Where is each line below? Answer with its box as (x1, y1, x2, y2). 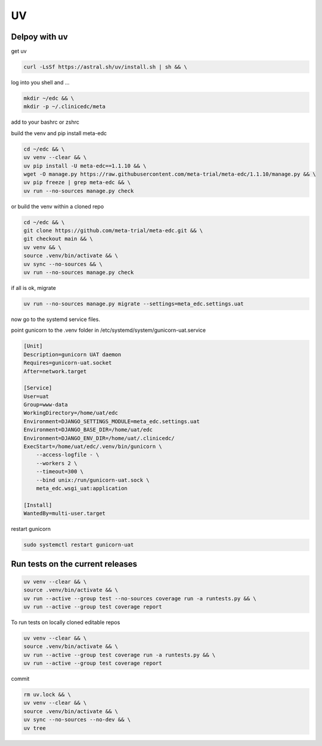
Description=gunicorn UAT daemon (23, 351, 122, 358)
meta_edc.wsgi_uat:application (36, 485, 128, 491)
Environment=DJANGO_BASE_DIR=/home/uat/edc (23, 426, 153, 433)
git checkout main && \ (23, 236, 94, 242)
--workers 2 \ (36, 460, 78, 466)
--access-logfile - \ (36, 451, 100, 458)
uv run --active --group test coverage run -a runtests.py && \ (23, 652, 216, 658)
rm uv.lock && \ (23, 691, 72, 698)
